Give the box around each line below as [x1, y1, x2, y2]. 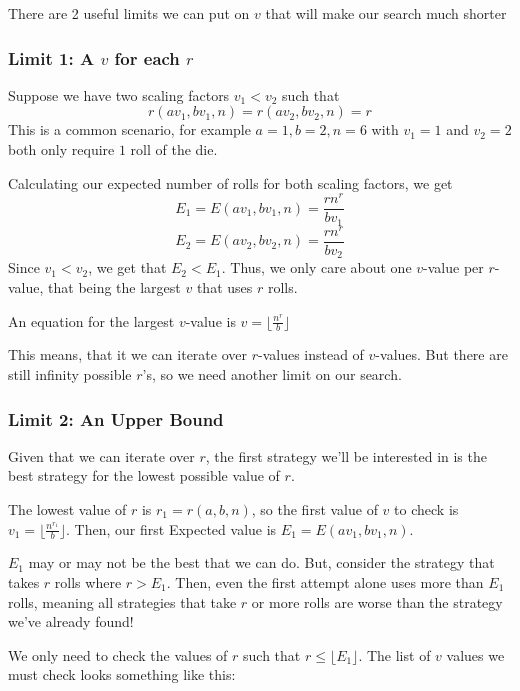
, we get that [88, 257, 167, 278]
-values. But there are [375, 344, 508, 365]
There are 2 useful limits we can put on [8, 3, 250, 23]
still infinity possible [8, 363, 132, 384]
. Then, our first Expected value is [66, 518, 277, 539]
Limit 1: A [8, 45, 95, 70]
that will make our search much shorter [265, 3, 507, 23]
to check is [394, 498, 459, 519]
